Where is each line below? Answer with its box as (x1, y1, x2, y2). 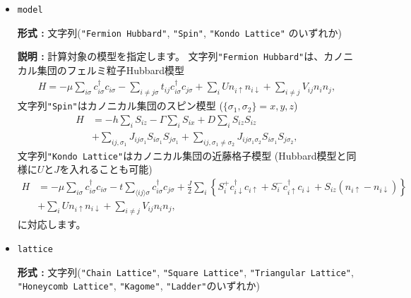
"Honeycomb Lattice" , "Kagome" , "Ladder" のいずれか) (17, 278, 260, 293)
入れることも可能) (69, 162, 153, 177)
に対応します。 (17, 217, 86, 232)
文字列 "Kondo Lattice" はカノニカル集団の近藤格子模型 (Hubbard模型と (17, 148, 347, 162)
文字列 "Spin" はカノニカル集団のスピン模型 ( (17, 98, 223, 113)
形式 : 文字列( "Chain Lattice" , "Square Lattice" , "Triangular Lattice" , (17, 264, 354, 279)
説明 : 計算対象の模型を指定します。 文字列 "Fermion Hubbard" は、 (17, 49, 324, 64)
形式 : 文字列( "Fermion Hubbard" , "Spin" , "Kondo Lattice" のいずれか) (17, 25, 342, 40)
